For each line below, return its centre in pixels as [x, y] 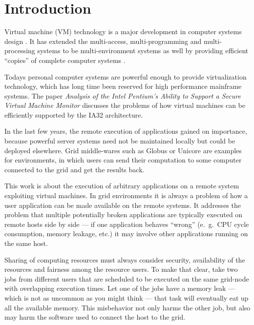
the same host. [26, 243]
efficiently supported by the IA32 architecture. [74, 114]
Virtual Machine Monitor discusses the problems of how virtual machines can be [125, 105]
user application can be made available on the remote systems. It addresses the [123, 205]
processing [20, 51]
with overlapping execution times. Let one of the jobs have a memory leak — [120, 288]
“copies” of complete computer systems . [65, 60]
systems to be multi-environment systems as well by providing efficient [143, 51]
